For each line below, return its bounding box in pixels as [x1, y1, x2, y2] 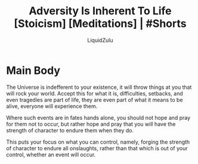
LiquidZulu [87, 36, 113, 44]
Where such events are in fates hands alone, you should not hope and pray [6, 114, 191, 121]
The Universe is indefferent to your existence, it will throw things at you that [6, 83, 192, 91]
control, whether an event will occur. [6, 151, 96, 158]
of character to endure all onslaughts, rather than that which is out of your [6, 144, 188, 151]
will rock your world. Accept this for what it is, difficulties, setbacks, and [6, 89, 183, 97]
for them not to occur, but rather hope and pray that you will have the [6, 120, 176, 128]
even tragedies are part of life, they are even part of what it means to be [6, 96, 183, 103]
